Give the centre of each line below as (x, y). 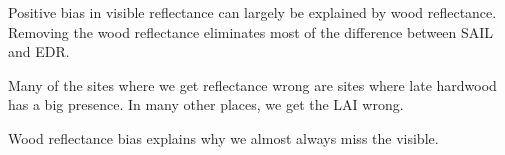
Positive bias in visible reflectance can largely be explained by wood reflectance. (252, 12)
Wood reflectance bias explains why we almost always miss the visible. (223, 137)
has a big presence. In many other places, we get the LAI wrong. (206, 104)
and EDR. (39, 51)
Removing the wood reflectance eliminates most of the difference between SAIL (251, 31)
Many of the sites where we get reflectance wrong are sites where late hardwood (252, 84)
